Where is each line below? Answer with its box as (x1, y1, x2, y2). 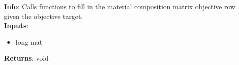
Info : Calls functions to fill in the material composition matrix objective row (4, 1, 236, 11)
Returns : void (4, 53, 49, 63)
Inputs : (4, 20, 29, 31)
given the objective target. (4, 11, 83, 21)
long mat (15, 36, 43, 47)
